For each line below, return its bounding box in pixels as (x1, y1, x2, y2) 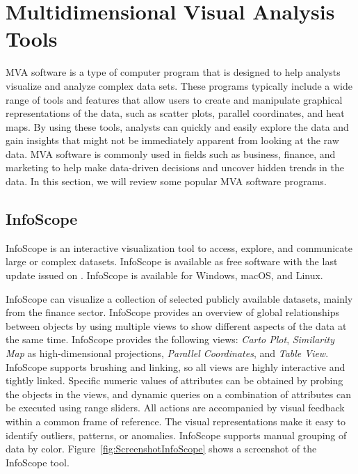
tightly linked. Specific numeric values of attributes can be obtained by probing (6, 373, 343, 388)
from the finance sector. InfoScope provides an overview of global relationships (6, 305, 340, 319)
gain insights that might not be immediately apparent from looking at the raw (6, 133, 339, 148)
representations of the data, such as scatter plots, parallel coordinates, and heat (6, 106, 345, 120)
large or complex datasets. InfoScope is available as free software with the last (6, 254, 338, 269)
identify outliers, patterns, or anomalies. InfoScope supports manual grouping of (6, 427, 347, 442)
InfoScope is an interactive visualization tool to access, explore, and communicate (6, 240, 352, 255)
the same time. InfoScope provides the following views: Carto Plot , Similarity (6, 332, 335, 347)
